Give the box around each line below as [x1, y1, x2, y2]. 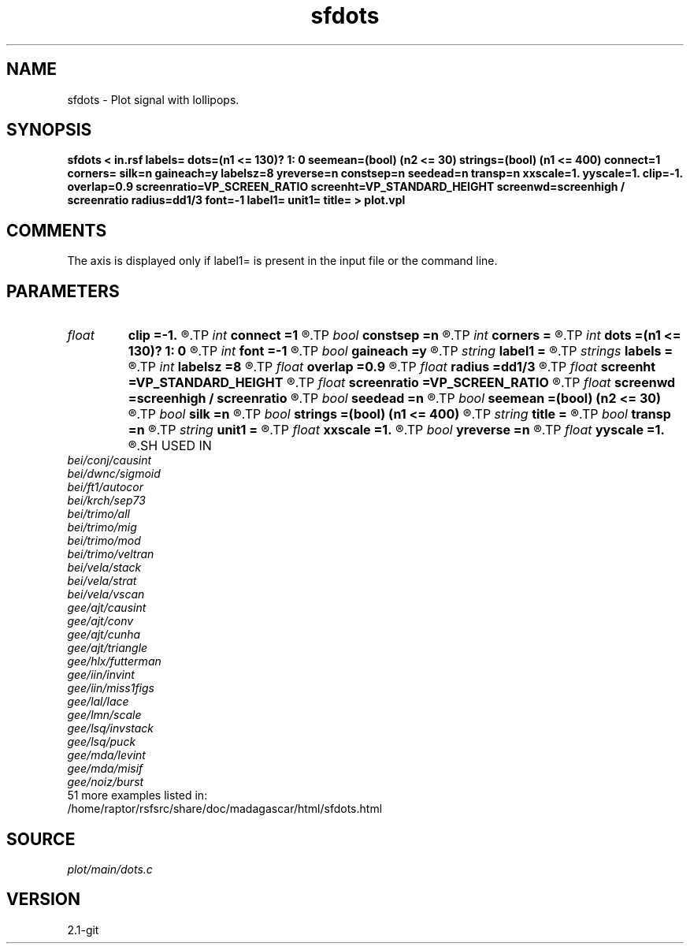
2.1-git [67, 922, 99, 937]
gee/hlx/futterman [67, 654, 161, 669]
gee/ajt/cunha [67, 628, 141, 642]
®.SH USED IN [128, 438, 212, 454]
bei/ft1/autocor [67, 480, 143, 494]
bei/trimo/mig [67, 520, 137, 535]
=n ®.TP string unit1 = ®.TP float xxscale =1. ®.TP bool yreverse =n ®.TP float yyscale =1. [128, 422, 665, 438]
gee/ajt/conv [67, 614, 134, 628]
